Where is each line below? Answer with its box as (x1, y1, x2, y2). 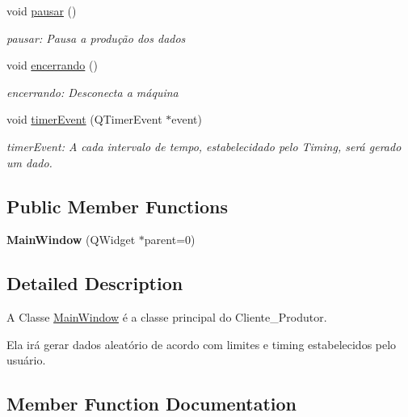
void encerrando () (6, 57, 98, 74)
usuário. (6, 352, 46, 369)
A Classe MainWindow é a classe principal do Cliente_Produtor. (6, 309, 327, 326)
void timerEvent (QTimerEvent (6, 111, 162, 128)
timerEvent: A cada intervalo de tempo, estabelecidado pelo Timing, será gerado (6, 137, 402, 154)
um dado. (6, 154, 53, 171)
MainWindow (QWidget (6, 231, 136, 248)
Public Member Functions (6, 193, 228, 218)
